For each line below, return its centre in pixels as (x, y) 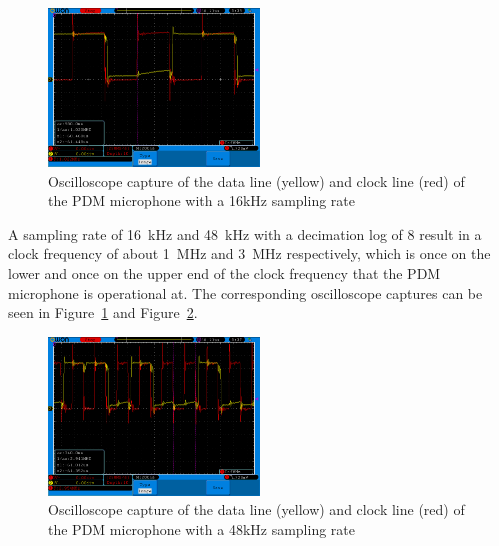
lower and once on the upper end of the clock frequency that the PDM (224, 272)
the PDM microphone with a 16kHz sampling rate (201, 200)
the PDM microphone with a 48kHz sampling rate (201, 528)
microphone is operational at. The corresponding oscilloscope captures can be (245, 292)
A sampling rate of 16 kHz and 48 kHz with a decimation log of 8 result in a (245, 233)
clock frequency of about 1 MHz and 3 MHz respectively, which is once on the (249, 253)
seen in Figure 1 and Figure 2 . (103, 312)
